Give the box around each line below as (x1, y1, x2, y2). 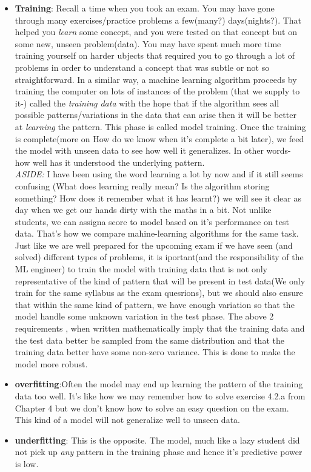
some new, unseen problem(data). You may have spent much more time (15, 37, 281, 50)
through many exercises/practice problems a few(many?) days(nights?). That (15, 13, 302, 26)
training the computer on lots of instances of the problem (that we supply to (15, 85, 300, 97)
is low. (15, 457, 39, 470)
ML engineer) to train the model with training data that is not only (15, 263, 267, 275)
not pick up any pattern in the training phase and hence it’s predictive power (15, 445, 303, 458)
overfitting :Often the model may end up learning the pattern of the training (15, 378, 303, 390)
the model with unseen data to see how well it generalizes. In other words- (15, 144, 291, 157)
